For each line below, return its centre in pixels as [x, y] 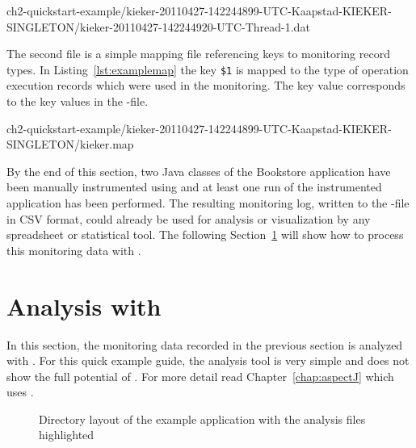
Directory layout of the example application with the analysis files [202, 419]
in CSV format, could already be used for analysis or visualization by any [189, 218]
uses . [20, 392]
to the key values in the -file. [78, 101]
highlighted [67, 435]
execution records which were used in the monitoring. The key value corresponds [206, 85]
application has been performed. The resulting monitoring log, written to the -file [208, 203]
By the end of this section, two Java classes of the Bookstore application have [199, 171]
